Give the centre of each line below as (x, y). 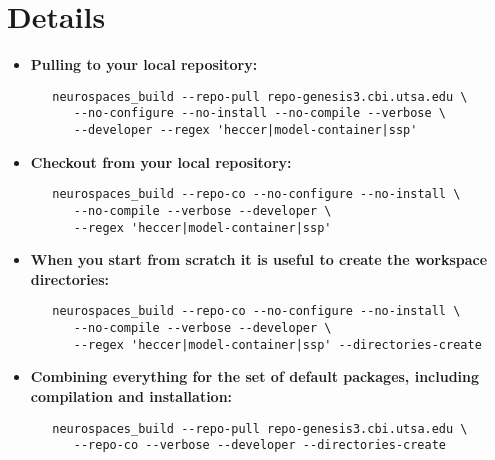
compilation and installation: (131, 396)
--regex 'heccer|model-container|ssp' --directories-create (277, 344)
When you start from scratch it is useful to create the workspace (259, 259)
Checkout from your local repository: (161, 161)
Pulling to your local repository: (144, 64)
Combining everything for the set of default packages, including (255, 376)
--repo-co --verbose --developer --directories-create (260, 445)
